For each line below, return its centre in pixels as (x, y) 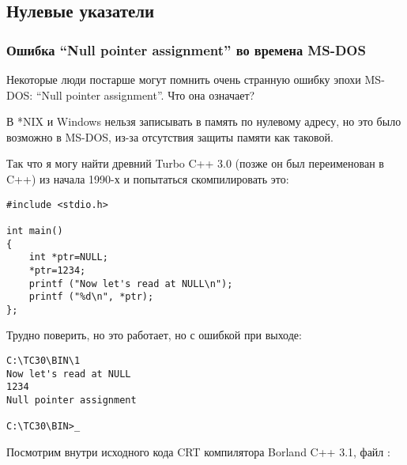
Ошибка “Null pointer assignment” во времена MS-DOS (186, 49)
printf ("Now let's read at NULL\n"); (131, 284)
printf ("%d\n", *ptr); (91, 297)
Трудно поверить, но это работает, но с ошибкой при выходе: (154, 335)
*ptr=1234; (57, 270)
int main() (35, 231)
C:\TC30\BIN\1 (43, 361)
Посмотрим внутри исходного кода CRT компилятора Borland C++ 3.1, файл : (198, 452)
